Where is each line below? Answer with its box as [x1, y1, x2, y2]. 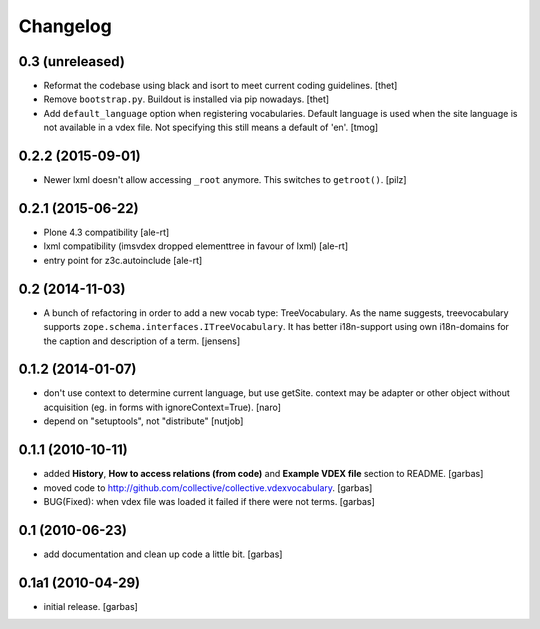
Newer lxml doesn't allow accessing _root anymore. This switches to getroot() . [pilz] [43, 174, 407, 186]
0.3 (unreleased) [18, 53, 125, 70]
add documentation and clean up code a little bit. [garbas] [43, 548, 283, 560]
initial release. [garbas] [43, 600, 139, 612]
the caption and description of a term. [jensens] [43, 335, 241, 347]
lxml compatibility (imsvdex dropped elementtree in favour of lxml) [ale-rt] [43, 240, 349, 252]
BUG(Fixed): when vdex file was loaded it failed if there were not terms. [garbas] [43, 495, 375, 507]
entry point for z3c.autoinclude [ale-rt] [43, 254, 203, 266]
